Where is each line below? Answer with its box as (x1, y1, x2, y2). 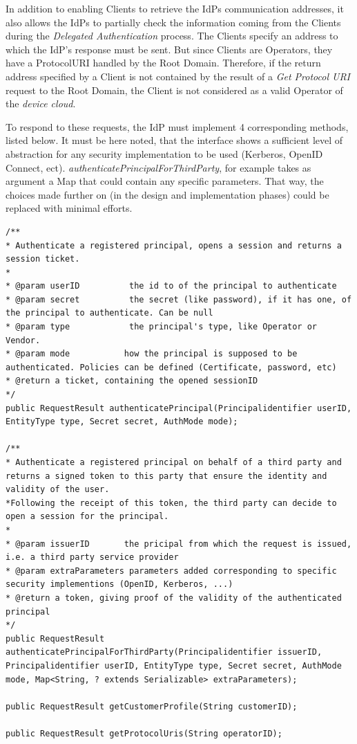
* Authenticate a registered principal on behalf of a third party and (6, 457, 342, 467)
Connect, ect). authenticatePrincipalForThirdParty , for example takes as (6, 160, 311, 174)
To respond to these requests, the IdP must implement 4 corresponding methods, (6, 119, 349, 134)
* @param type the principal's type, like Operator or (6, 322, 318, 332)
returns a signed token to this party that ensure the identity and (6, 471, 327, 481)
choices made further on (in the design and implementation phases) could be (6, 187, 329, 201)
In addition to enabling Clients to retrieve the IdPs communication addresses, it (6, 1, 344, 15)
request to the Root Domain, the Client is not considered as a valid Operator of (6, 82, 343, 97)
